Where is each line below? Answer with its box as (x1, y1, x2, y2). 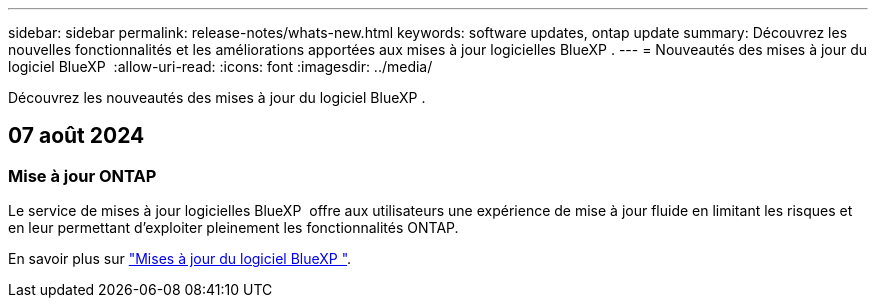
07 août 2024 (8, 123, 145, 149)
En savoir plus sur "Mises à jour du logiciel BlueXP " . (8, 250, 352, 268)
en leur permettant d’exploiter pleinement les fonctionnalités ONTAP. (8, 219, 459, 237)
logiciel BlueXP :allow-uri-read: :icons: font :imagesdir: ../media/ (8, 58, 433, 75)
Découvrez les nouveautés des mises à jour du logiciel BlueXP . (8, 89, 426, 106)
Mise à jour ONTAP (8, 165, 157, 186)
